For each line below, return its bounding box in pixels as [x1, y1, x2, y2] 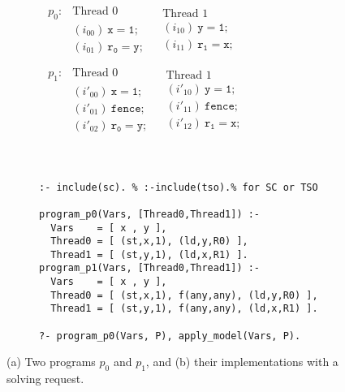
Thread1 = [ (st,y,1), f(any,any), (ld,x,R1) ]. [50, 303, 318, 315]
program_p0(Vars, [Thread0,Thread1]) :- [39, 208, 261, 220]
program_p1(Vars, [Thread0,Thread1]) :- [39, 262, 261, 274]
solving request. [6, 370, 84, 387]
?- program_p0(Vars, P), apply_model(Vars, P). [39, 330, 301, 342]
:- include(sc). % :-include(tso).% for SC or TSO [39, 181, 318, 193]
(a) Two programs [6, 353, 96, 370]
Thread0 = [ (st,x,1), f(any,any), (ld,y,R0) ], [50, 289, 318, 301]
